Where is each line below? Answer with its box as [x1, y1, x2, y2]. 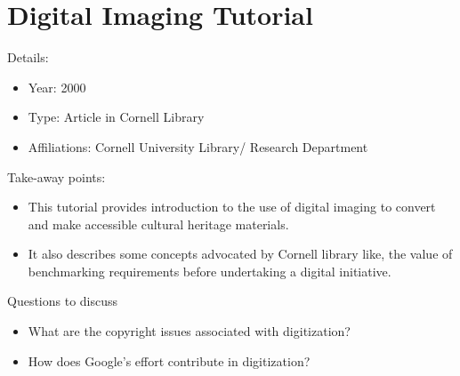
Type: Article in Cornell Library [28, 108, 205, 126]
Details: [7, 48, 49, 67]
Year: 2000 [28, 77, 86, 96]
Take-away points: [7, 167, 106, 186]
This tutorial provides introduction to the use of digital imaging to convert [28, 197, 436, 216]
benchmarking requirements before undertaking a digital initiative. [28, 261, 391, 280]
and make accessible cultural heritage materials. [28, 214, 289, 233]
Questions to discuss [7, 292, 118, 310]
